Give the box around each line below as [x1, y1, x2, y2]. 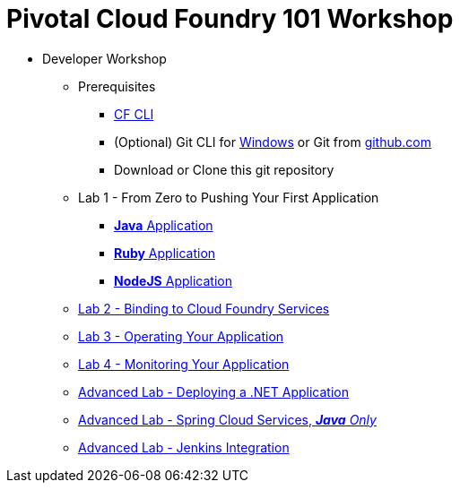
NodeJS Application [114, 272, 232, 288]
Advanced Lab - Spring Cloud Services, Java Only [78, 411, 377, 427]
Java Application [114, 217, 213, 233]
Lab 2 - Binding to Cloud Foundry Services [78, 300, 330, 316]
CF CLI [114, 106, 154, 122]
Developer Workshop [42, 50, 167, 66]
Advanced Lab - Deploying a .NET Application [78, 383, 349, 400]
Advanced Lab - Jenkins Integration [78, 439, 290, 455]
